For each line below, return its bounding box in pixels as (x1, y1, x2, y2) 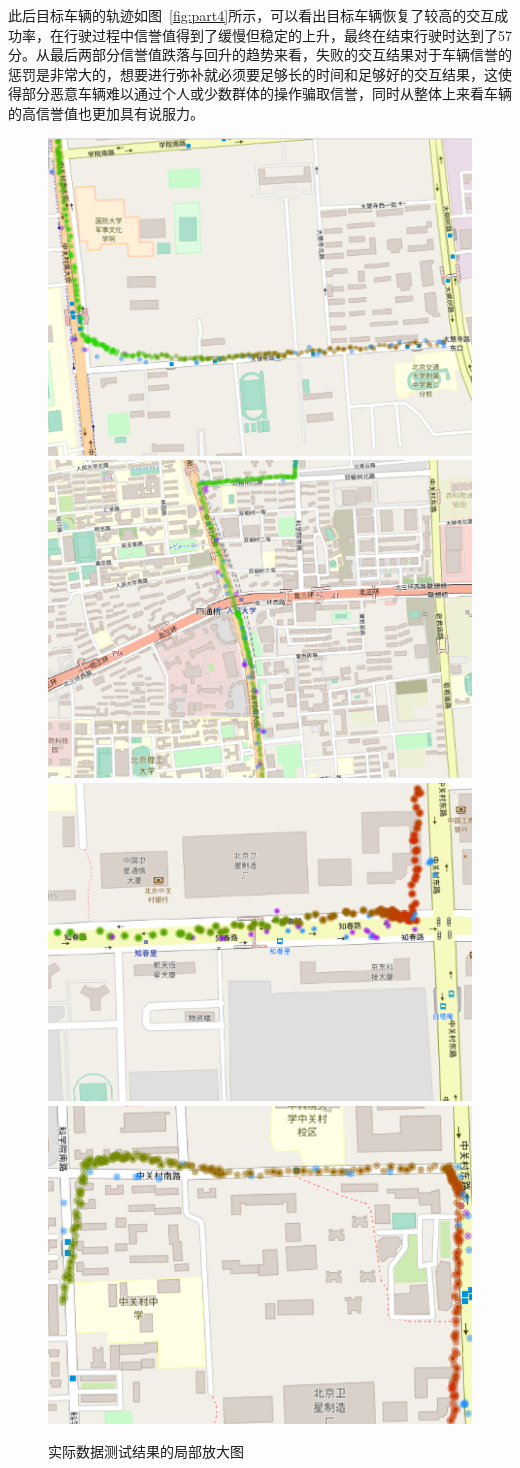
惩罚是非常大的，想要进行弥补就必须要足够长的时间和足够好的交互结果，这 (8, 63, 498, 84)
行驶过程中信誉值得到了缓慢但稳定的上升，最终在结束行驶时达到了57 (63, 24, 512, 45)
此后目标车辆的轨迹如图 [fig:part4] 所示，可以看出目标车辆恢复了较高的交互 (8, 5, 495, 25)
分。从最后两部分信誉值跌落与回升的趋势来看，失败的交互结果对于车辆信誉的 (8, 44, 512, 65)
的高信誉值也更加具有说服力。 (8, 102, 204, 123)
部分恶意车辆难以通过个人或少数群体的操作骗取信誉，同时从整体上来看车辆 (21, 83, 512, 104)
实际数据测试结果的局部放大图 (48, 1441, 244, 1462)
